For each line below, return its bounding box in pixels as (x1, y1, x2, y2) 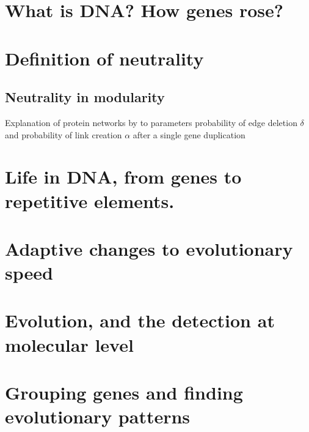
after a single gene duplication (133, 128, 245, 141)
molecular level (5, 332, 134, 357)
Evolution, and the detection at (5, 308, 275, 333)
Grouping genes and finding (5, 380, 243, 405)
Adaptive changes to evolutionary (5, 236, 293, 261)
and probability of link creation (5, 128, 122, 141)
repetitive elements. (5, 188, 175, 213)
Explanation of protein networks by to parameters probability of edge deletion (5, 116, 297, 128)
